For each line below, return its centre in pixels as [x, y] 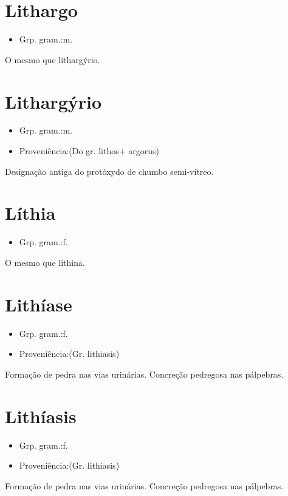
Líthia [30, 213]
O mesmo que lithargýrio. [53, 59]
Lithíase [39, 304]
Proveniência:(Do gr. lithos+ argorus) [89, 151]
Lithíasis [41, 416]
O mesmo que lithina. [45, 262]
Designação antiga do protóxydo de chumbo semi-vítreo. [109, 171]
